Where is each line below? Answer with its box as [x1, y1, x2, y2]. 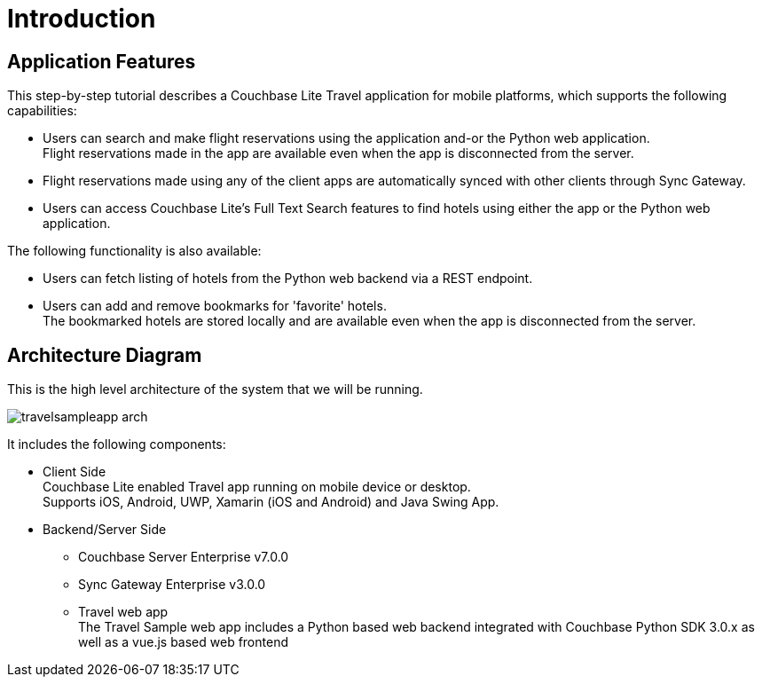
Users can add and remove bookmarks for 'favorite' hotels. [43, 298, 387, 314]
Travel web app [78, 604, 169, 620]
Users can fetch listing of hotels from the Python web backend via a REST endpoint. [43, 271, 533, 287]
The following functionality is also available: [7, 243, 262, 259]
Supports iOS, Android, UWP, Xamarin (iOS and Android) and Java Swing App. [43, 494, 499, 510]
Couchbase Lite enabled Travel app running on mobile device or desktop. [43, 479, 471, 495]
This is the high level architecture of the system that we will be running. [7, 381, 423, 397]
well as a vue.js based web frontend [78, 634, 288, 650]
